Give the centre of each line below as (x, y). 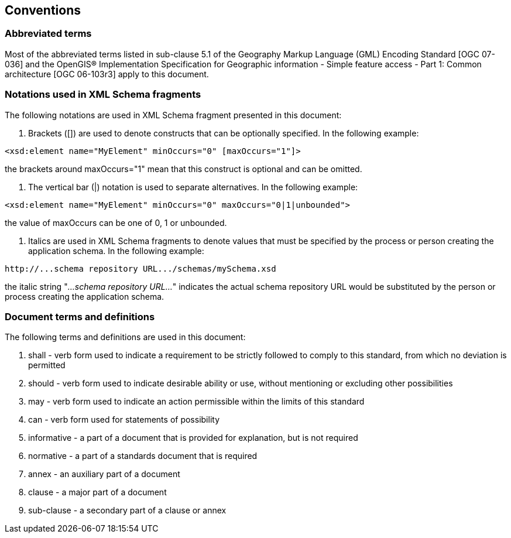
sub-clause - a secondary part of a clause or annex (127, 510)
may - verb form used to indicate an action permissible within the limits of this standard (196, 402)
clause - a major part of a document (97, 492)
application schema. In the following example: (116, 251)
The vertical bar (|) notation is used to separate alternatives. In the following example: (193, 187)
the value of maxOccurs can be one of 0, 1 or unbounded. (116, 222)
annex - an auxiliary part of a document (104, 474)
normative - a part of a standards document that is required (143, 456)
